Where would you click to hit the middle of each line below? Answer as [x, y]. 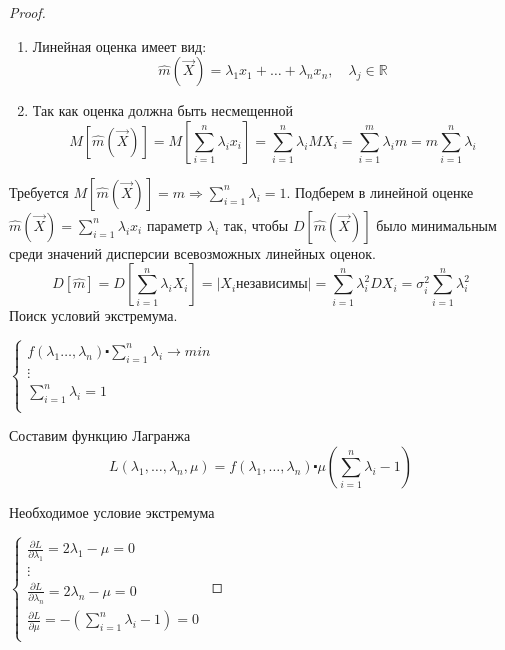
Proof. [27, 12]
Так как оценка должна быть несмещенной [163, 110]
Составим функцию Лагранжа [100, 435]
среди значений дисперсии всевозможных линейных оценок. [192, 252]
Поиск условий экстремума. [93, 315]
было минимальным [436, 224]
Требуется [39, 191]
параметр [174, 224]
